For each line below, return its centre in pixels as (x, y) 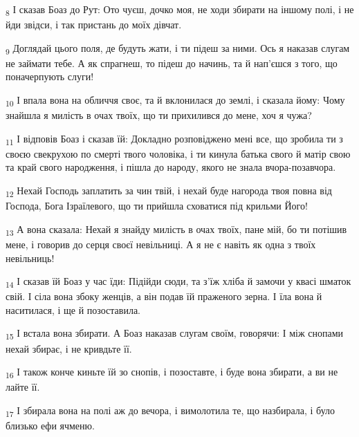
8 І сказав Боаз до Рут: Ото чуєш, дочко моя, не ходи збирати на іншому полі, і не (180, 10)
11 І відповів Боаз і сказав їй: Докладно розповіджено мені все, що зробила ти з (174, 139)
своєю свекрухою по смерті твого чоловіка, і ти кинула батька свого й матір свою (178, 153)
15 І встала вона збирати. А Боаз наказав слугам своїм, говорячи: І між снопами (174, 334)
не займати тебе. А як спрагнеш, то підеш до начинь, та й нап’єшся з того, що (172, 63)
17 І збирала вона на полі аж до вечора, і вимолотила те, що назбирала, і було (171, 411)
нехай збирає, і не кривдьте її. (69, 348)
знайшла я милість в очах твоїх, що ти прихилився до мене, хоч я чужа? (159, 115)
